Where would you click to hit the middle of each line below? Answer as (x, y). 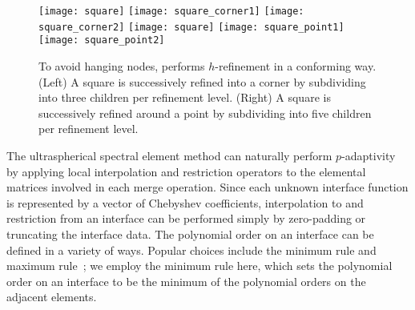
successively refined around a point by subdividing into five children (205, 113)
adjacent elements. (52, 297)
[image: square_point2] (102, 40)
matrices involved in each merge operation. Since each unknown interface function (207, 187)
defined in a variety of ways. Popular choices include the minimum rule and (191, 250)
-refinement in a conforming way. (296, 65)
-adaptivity (369, 155)
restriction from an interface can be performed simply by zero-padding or (186, 218)
